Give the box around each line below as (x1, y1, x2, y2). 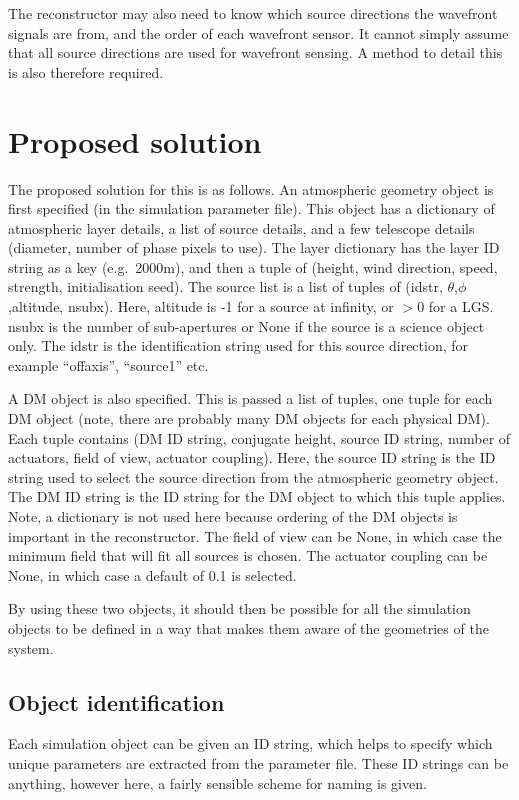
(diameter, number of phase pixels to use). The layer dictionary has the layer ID (8, 237, 500, 258)
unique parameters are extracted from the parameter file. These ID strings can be (8, 752, 509, 773)
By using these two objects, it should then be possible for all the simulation (8, 598, 471, 619)
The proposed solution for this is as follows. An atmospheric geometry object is (8, 178, 494, 199)
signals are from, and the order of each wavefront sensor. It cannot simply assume (8, 22, 509, 43)
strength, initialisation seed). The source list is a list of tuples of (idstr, (8, 276, 443, 297)
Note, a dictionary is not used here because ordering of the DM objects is (8, 506, 458, 526)
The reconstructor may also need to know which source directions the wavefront (8, 3, 498, 23)
